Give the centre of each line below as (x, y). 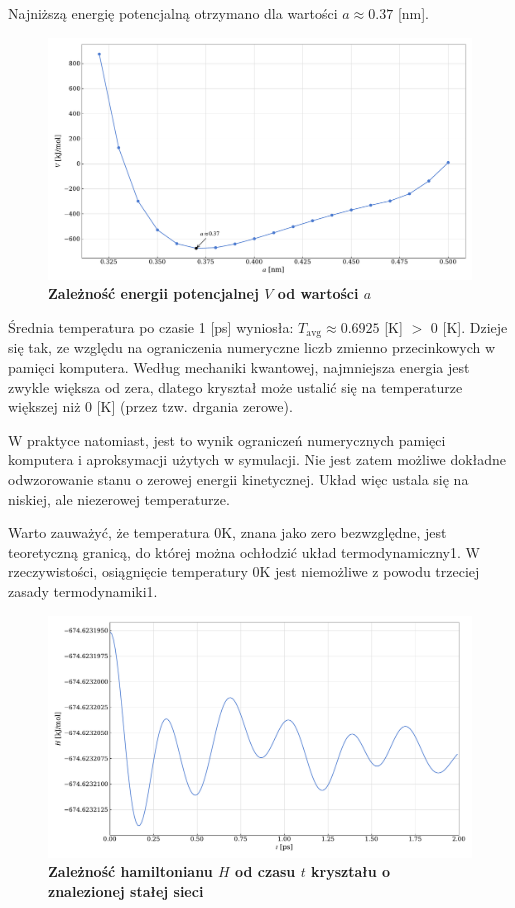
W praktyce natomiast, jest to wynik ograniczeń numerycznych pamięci (227, 439)
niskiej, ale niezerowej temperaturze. (119, 498)
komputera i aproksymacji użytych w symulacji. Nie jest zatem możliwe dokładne (257, 459)
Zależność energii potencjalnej (153, 293)
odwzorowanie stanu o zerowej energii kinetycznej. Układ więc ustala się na (238, 479)
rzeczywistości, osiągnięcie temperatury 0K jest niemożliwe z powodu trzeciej (244, 571)
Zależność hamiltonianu (130, 871)
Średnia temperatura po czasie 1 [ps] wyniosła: (151, 327)
